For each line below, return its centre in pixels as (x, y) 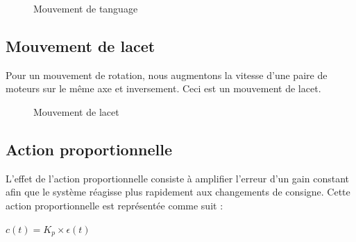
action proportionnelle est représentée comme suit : (115, 205)
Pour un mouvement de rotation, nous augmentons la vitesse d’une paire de (167, 75)
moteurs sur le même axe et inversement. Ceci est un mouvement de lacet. (163, 88)
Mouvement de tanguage (86, 8)
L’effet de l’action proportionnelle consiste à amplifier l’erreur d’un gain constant (177, 178)
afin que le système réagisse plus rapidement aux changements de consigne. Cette (178, 192)
